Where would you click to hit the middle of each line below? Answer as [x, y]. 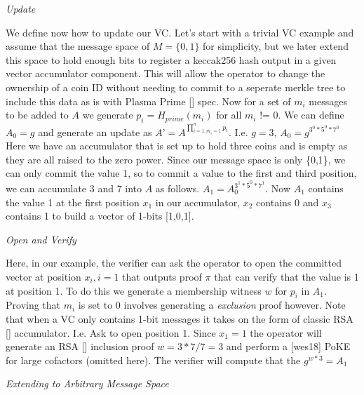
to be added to [37, 115]
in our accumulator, [198, 202]
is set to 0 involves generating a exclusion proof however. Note [212, 305]
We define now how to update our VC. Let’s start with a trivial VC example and [180, 32]
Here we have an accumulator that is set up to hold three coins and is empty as [177, 146]
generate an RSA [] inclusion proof [80, 346]
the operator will [286, 332]
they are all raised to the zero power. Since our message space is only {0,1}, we [176, 159]
